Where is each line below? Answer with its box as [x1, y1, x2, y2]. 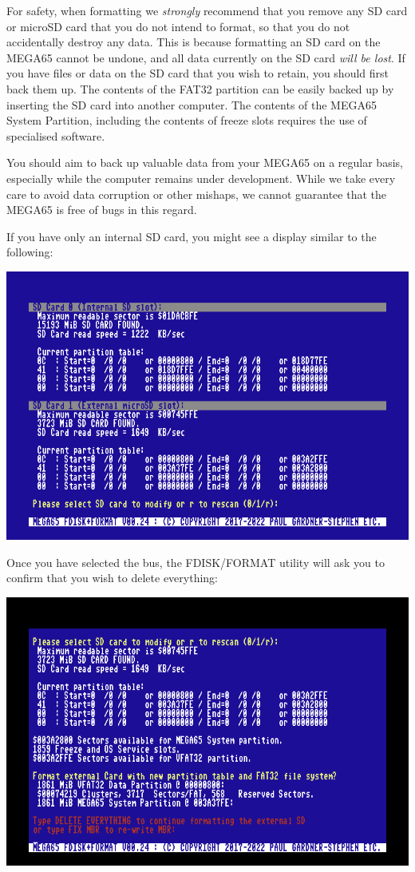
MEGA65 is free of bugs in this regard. [6, 201, 197, 218]
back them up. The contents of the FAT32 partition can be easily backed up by [6, 80, 394, 97]
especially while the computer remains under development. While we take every [6, 169, 396, 186]
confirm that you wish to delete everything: [6, 569, 218, 586]
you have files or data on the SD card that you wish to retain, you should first [6, 65, 389, 81]
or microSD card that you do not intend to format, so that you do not [6, 18, 350, 34]
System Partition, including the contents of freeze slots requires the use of [6, 112, 367, 129]
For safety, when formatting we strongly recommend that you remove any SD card [6, 2, 408, 18]
